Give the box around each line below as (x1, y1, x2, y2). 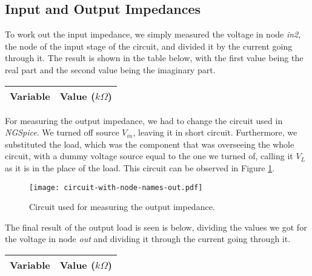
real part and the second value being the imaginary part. (5, 63, 216, 76)
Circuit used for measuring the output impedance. (29, 200, 215, 213)
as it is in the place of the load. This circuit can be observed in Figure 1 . (5, 161, 275, 174)
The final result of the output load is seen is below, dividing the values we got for (5, 220, 307, 233)
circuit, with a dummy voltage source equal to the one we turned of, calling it (5, 149, 293, 162)
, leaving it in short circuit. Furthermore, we (133, 126, 297, 139)
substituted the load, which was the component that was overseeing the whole (5, 137, 294, 150)
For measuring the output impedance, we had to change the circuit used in (5, 114, 283, 126)
